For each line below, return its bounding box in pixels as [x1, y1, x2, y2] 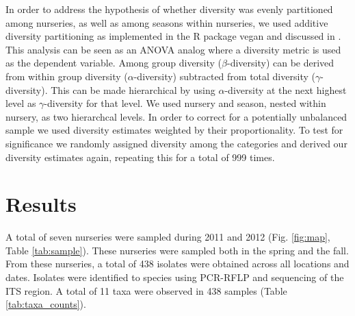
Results [5, 190, 77, 218]
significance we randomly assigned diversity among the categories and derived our [5, 136, 347, 150]
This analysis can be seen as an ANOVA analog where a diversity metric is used [5, 42, 341, 56]
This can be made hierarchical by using [51, 82, 215, 97]
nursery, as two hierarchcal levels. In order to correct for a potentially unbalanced [5, 109, 347, 123]
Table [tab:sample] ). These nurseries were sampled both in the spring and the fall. [5, 243, 349, 257]
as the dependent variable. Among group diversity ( [5, 56, 222, 70]
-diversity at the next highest [224, 82, 347, 97]
